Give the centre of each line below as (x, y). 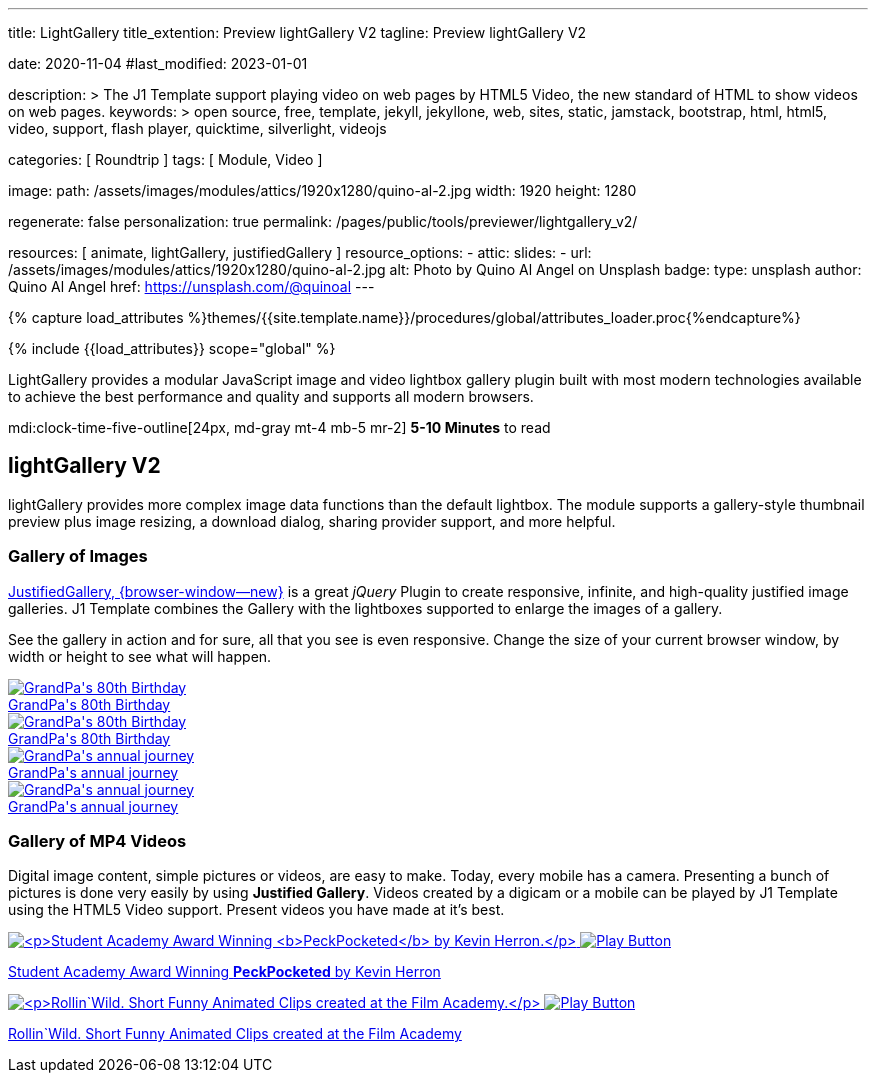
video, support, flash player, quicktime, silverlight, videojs (197, 128)
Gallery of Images (78, 556)
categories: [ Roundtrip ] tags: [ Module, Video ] (165, 159)
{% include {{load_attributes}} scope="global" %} (172, 348)
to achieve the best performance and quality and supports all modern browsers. (271, 396)
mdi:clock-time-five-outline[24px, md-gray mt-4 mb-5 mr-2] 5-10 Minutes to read (279, 427)
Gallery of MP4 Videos (97, 840)
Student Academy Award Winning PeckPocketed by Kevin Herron (224, 972)
